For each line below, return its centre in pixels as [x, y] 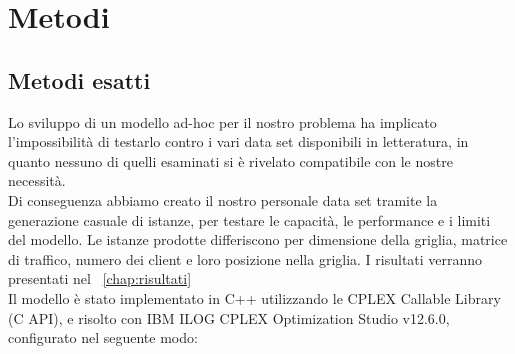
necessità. [37, 180]
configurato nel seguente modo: [103, 337]
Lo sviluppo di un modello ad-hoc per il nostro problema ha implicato [222, 121]
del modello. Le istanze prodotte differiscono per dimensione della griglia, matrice [258, 239]
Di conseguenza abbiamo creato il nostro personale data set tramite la [223, 199]
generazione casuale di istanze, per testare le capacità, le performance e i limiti [249, 219]
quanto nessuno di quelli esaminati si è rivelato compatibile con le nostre [230, 160]
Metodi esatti [79, 79]
